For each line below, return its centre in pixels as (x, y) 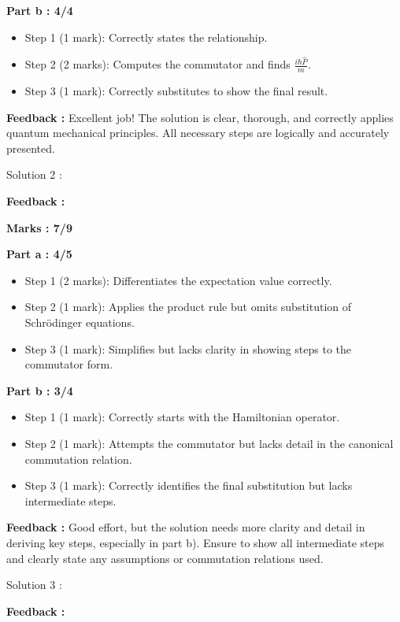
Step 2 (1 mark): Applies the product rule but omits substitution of (188, 307)
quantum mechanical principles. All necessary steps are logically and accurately (198, 133)
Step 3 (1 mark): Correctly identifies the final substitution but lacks (189, 485)
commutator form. (69, 364)
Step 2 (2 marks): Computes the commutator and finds (157, 64)
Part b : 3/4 (40, 390)
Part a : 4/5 (39, 254)
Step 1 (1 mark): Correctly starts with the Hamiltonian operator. (182, 417)
